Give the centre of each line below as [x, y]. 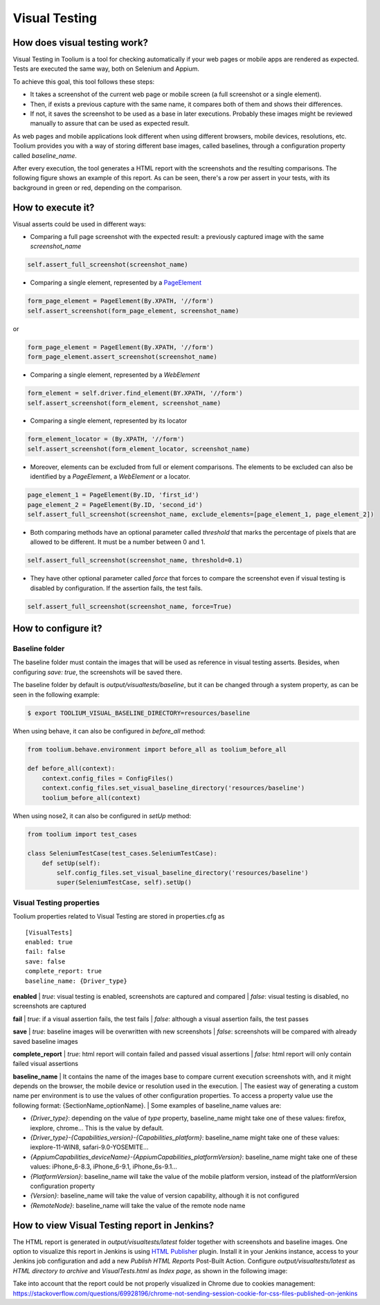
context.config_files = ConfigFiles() [108, 778]
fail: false [45, 952]
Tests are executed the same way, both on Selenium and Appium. [106, 69]
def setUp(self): [71, 863]
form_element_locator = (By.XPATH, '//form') [106, 439]
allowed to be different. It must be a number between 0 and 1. [118, 542]
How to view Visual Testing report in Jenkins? [114, 1225]
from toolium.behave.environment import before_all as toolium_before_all [157, 749]
